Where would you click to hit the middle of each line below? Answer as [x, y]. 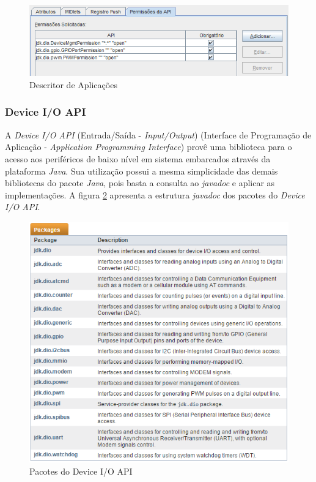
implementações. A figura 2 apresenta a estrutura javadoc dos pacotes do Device [155, 194]
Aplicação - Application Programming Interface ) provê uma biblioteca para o [149, 147]
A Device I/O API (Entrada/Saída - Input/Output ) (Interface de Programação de [158, 134]
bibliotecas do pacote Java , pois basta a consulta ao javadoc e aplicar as [140, 183]
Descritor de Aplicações [73, 84]
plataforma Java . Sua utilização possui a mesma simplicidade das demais [141, 171]
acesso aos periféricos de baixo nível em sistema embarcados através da [138, 158]
